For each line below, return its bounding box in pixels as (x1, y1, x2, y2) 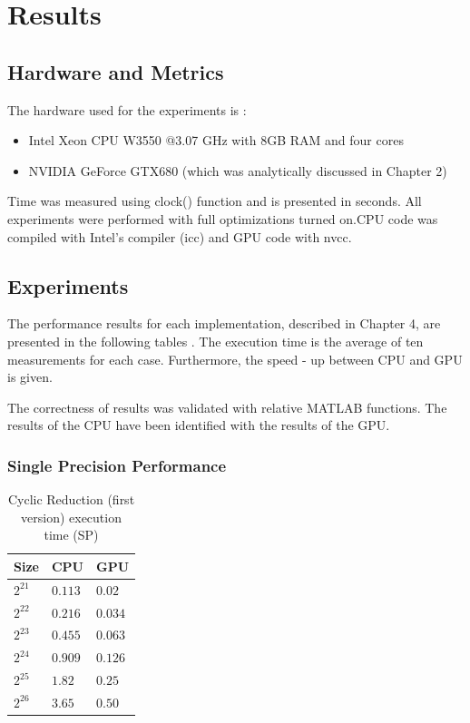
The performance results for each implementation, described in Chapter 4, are (7, 314, 441, 333)
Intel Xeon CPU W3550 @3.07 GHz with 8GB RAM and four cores (28, 131, 404, 150)
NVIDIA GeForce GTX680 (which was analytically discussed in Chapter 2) (28, 161, 447, 180)
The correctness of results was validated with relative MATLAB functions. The (7, 397, 447, 416)
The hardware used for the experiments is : (7, 100, 247, 119)
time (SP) (44, 525, 99, 544)
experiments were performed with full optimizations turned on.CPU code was (7, 209, 438, 228)
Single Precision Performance (7, 454, 227, 476)
